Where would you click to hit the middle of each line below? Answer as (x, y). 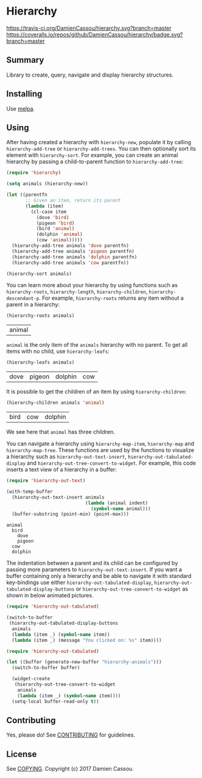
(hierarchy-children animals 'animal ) (55, 403)
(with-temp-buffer (30, 491)
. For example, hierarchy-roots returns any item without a (111, 298)
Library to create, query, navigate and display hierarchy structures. (90, 75)
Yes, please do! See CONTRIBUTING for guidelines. (71, 735)
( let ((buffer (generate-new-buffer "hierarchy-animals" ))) (84, 662)
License (22, 754)
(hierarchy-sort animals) (39, 274)
